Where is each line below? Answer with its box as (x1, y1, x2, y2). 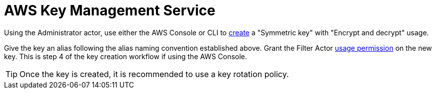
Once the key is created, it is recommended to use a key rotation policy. (19, 69, 289, 79)
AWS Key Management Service (4, 2, 215, 19)
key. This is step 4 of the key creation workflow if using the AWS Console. (4, 52, 247, 61)
